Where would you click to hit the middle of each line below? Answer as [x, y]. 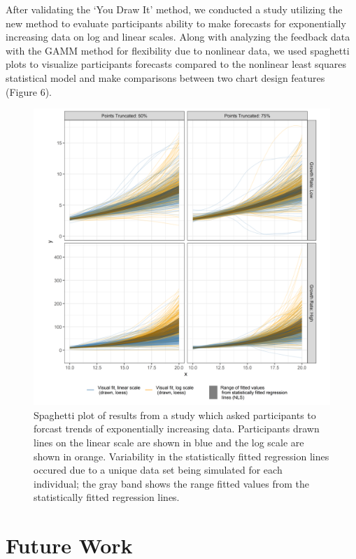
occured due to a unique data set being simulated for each [158, 470]
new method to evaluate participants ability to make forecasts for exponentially [176, 23]
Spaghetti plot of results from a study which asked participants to [175, 415]
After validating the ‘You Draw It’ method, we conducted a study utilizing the [174, 9]
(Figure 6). [29, 91]
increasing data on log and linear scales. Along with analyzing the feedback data [178, 37]
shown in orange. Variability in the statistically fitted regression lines [181, 456]
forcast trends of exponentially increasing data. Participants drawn [177, 429]
